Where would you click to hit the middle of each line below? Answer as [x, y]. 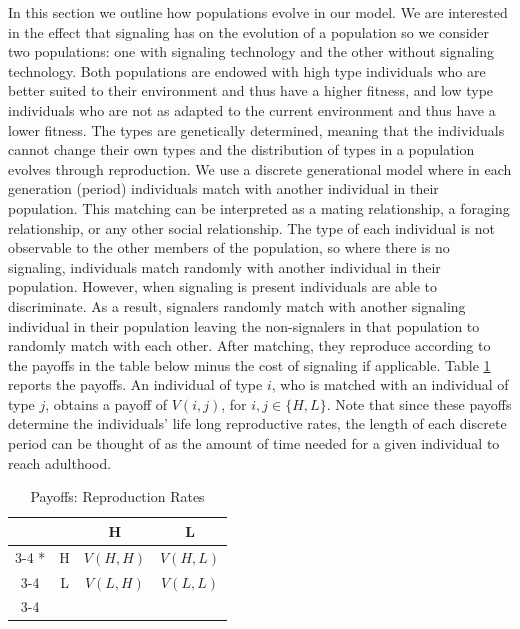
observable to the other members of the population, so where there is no [229, 247]
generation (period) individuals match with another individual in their [223, 188]
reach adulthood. [60, 462]
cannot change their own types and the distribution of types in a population [241, 149]
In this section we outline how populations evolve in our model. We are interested [258, 12]
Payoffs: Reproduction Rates [117, 496]
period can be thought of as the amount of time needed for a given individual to [254, 443]
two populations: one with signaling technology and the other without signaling [251, 51]
